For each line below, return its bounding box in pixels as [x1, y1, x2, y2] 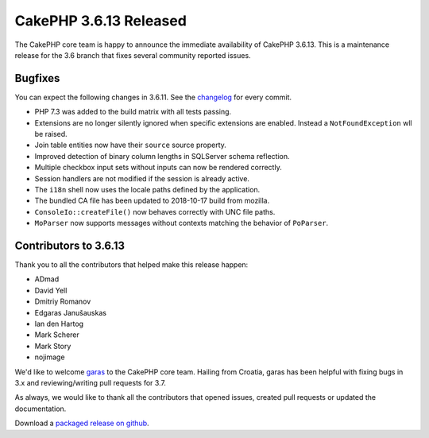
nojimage [34, 352, 65, 362]
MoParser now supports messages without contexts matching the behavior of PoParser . [34, 219, 329, 228]
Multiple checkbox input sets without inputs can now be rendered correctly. [34, 163, 282, 172]
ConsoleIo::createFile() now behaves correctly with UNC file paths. [34, 207, 276, 216]
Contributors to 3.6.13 [14, 238, 126, 252]
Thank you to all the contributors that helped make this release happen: [14, 260, 249, 269]
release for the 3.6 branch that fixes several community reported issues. [14, 50, 251, 60]
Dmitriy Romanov [34, 297, 91, 306]
